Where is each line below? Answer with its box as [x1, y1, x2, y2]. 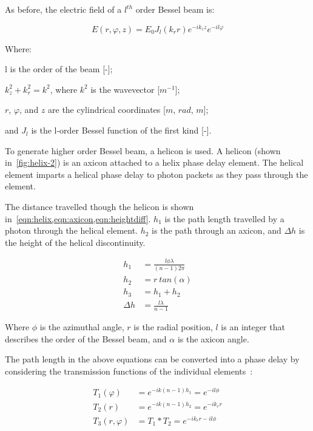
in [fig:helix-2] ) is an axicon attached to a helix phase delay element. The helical [5, 156, 304, 169]
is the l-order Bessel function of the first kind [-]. [31, 124, 212, 137]
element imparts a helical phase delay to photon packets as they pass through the [5, 168, 308, 180]
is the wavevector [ [90, 83, 160, 95]
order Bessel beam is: [135, 3, 215, 15]
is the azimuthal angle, [39, 320, 124, 333]
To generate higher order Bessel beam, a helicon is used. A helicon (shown [5, 144, 281, 157]
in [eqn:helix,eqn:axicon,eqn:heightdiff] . [5, 212, 151, 225]
